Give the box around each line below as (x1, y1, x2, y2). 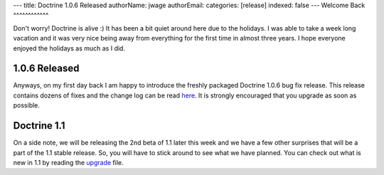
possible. (13, 101, 41, 110)
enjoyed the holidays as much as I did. (13, 43, 126, 53)
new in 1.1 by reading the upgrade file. (13, 158, 124, 166)
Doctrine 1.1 (13, 120, 65, 132)
